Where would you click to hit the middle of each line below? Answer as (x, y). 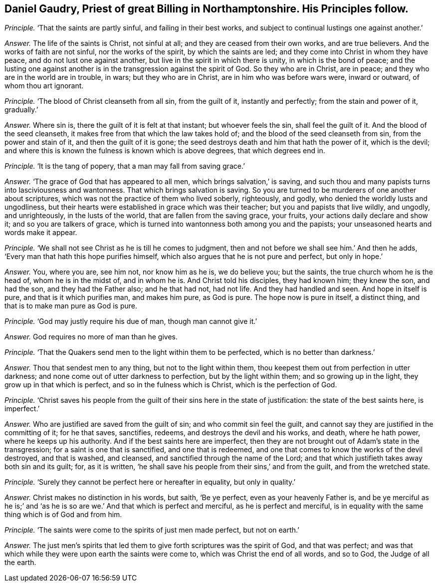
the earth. (20, 563)
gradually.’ (21, 110)
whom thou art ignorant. (44, 86)
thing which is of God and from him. (63, 515)
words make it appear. (41, 233)
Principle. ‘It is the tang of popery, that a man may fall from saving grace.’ (125, 166)
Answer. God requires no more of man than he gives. (91, 337)
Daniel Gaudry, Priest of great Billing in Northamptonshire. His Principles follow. (207, 9)
